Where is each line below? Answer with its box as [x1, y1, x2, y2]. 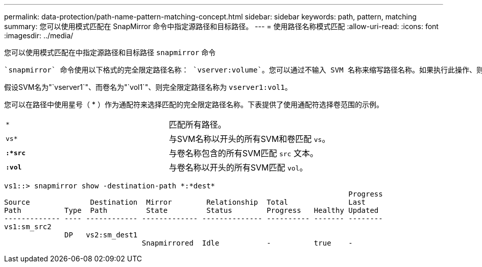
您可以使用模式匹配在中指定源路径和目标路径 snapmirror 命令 [4, 48, 216, 57]
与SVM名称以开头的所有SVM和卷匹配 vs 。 [168, 134, 330, 144]
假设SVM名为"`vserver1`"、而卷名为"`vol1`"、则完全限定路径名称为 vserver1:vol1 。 [4, 83, 292, 91]
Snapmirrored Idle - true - [141, 239, 353, 247]
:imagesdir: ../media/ [4, 31, 74, 40]
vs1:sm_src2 [4, 223, 52, 231]
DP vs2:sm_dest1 [64, 231, 138, 239]
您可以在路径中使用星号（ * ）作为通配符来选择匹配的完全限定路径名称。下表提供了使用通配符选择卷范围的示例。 [4, 100, 383, 109]
